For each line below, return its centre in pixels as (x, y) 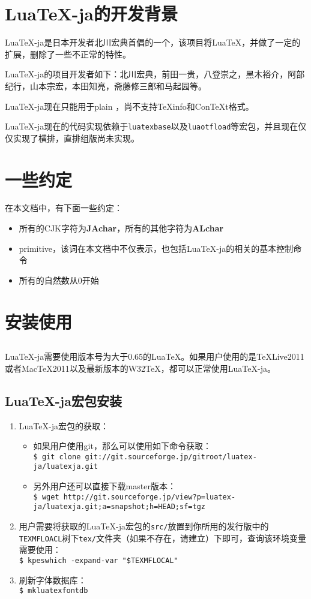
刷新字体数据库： (53, 580)
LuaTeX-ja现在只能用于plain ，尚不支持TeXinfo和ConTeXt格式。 (129, 106)
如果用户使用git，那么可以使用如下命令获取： (122, 446)
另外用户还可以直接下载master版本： (104, 486)
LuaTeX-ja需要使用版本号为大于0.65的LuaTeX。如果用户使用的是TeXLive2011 (155, 356)
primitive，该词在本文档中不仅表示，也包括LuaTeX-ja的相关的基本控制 (156, 248)
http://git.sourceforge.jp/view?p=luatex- (149, 497)
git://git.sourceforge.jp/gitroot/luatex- (171, 457)
